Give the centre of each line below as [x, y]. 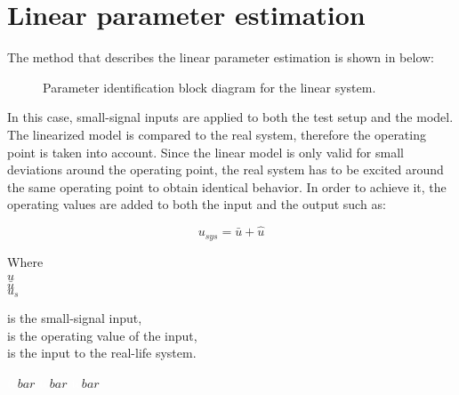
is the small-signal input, [75, 318]
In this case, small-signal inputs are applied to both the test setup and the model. [230, 117]
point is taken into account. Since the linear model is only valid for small [205, 152]
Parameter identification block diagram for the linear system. [209, 87]
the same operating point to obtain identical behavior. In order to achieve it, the [227, 186]
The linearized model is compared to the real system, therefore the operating [217, 134]
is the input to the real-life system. [102, 353]
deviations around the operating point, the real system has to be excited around [225, 169]
